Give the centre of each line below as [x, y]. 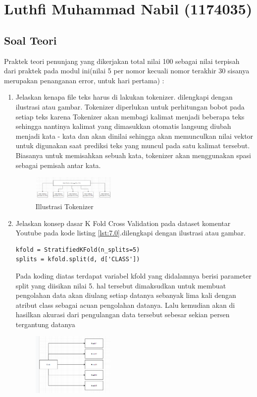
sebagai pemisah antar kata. [58, 165]
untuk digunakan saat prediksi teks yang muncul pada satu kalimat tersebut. [133, 145]
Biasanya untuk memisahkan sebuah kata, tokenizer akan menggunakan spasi [133, 155]
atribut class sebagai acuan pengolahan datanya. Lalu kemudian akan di [125, 305]
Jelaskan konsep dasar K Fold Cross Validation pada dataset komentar [123, 223]
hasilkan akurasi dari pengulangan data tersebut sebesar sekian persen [123, 314]
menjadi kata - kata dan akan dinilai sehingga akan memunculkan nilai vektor [134, 136]
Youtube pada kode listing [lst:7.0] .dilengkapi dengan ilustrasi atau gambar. [130, 233]
